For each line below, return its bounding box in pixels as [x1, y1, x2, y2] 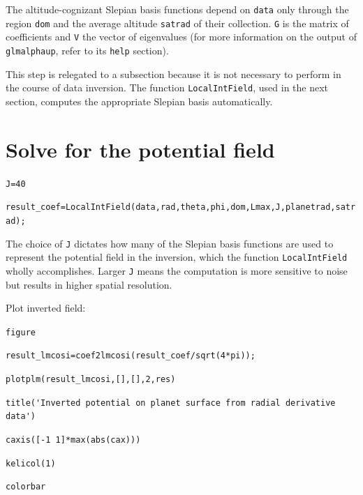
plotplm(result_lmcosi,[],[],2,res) [6, 374, 176, 385]
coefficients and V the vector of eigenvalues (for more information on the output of [6, 29, 357, 44]
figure [6, 327, 36, 337]
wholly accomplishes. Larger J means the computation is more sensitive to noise [6, 263, 348, 277]
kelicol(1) [6, 458, 56, 469]
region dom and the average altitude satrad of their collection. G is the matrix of [6, 15, 349, 30]
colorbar [6, 482, 46, 492]
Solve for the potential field [6, 135, 275, 163]
